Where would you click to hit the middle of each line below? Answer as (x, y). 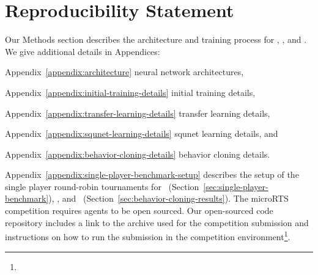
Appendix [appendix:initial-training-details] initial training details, (130, 92)
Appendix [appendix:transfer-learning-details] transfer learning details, (138, 113)
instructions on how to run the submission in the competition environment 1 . (148, 236)
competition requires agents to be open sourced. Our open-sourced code (139, 211)
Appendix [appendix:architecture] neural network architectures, (124, 72)
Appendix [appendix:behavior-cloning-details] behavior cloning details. (138, 154)
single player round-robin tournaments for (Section (102, 186)
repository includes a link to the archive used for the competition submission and (157, 222)
